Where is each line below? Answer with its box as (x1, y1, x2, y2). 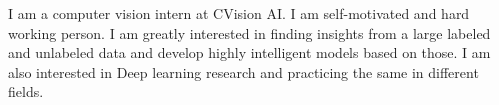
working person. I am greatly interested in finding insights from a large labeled (8, 22, 491, 43)
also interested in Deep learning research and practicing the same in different (8, 61, 479, 82)
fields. (8, 81, 44, 102)
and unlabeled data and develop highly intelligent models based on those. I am (8, 42, 491, 63)
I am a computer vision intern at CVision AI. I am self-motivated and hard (8, 3, 470, 23)
